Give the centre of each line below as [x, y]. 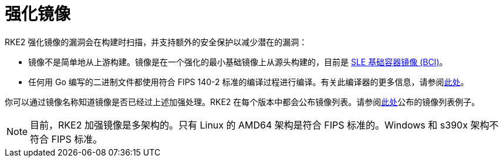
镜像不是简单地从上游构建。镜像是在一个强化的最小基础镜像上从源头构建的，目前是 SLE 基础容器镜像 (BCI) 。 [238, 62]
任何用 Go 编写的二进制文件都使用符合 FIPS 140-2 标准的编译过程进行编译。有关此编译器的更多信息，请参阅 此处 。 [249, 82]
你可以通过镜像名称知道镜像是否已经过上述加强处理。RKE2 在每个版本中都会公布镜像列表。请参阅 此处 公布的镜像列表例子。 [242, 102]
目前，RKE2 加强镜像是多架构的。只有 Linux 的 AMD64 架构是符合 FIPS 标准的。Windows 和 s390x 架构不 [264, 125]
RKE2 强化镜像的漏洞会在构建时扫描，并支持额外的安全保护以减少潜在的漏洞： [156, 42]
